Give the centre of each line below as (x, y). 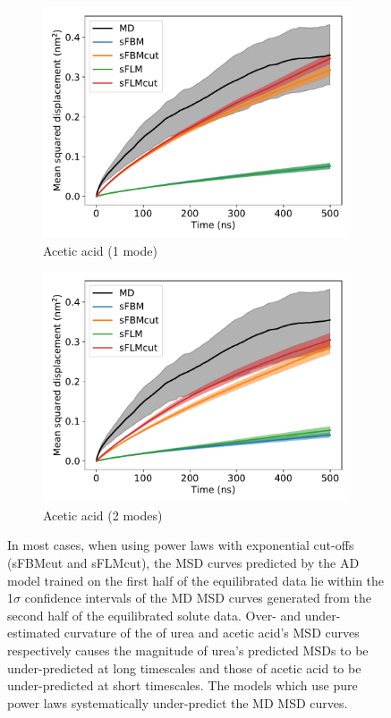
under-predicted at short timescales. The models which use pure (183, 685)
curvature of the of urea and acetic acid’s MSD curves (212, 633)
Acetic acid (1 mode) (100, 250)
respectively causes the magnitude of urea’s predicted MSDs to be (188, 650)
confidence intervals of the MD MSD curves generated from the (198, 598)
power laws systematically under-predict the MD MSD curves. (178, 702)
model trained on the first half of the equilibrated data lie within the (196, 580)
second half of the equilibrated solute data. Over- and (154, 615)
